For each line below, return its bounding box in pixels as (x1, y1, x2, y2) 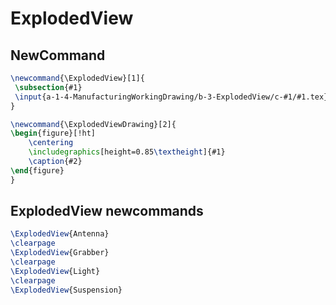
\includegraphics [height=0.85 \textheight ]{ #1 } (28, 147, 226, 157)
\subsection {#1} (14, 82, 83, 92)
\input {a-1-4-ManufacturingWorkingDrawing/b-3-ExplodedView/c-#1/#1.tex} (14, 92, 329, 102)
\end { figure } (10, 165, 65, 176)
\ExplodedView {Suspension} (10, 285, 123, 295)
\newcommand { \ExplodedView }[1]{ (10, 73, 145, 83)
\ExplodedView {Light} (10, 266, 101, 276)
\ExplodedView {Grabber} (10, 248, 110, 258)
